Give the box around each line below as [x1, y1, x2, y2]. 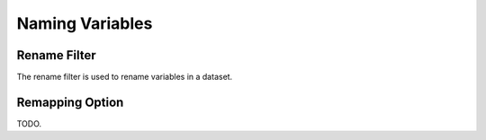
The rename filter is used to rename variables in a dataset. [16, 72, 233, 83]
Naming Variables [16, 13, 153, 33]
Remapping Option [16, 94, 124, 109]
